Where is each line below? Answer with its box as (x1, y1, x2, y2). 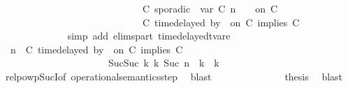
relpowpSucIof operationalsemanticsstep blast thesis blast (5, 69, 343, 83)
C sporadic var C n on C (142, 1, 278, 15)
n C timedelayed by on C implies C (10, 42, 183, 56)
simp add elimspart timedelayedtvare (67, 28, 231, 43)
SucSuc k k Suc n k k (108, 55, 219, 70)
